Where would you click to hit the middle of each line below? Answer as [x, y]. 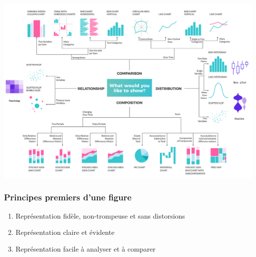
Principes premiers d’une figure [68, 197]
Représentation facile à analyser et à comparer [85, 248]
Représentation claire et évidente [65, 232]
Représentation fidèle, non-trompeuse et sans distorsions [100, 215]
